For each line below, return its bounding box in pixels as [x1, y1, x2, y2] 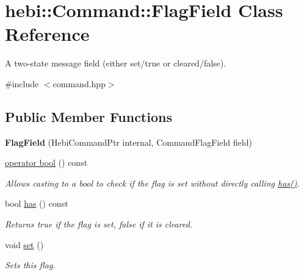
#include [5, 77, 39, 90]
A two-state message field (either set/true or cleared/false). [5, 57, 226, 70]
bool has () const [5, 197, 68, 210]
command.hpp [52, 77, 106, 90]
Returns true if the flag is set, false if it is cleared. [5, 218, 193, 230]
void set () [5, 238, 44, 251]
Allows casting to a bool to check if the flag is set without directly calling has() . [5, 176, 300, 189]
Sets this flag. [5, 259, 56, 271]
